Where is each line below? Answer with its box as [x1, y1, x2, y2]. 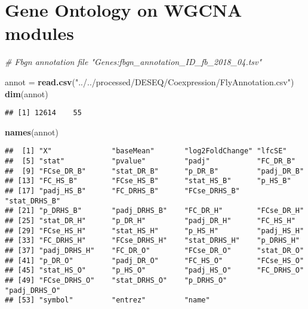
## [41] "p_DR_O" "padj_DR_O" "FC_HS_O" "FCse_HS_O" [5, 256, 304, 265]
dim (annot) [5, 87, 48, 100]
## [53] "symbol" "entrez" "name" [5, 296, 210, 305]
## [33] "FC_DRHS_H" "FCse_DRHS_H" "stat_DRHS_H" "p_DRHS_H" [5, 236, 300, 245]
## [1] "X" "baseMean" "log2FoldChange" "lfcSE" [5, 147, 287, 156]
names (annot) [5, 125, 58, 138]
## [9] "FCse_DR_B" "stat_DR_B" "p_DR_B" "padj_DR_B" [5, 166, 304, 175]
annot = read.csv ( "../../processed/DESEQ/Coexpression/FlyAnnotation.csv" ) [5, 75, 294, 88]
